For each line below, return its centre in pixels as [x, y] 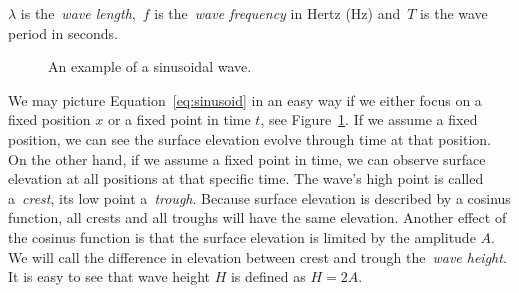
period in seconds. [63, 32]
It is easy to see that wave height [109, 276]
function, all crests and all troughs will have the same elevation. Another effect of [257, 217]
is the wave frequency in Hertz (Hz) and [277, 13]
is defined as [268, 276]
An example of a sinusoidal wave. [150, 66]
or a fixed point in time [179, 119]
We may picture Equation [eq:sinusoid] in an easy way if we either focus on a [245, 99]
